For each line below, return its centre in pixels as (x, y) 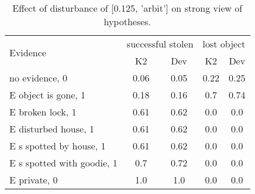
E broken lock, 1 (43, 112)
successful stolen (160, 44)
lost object (224, 44)
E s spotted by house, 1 (58, 146)
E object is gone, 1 (48, 95)
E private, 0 (34, 180)
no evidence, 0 (39, 78)
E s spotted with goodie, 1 (63, 163)
